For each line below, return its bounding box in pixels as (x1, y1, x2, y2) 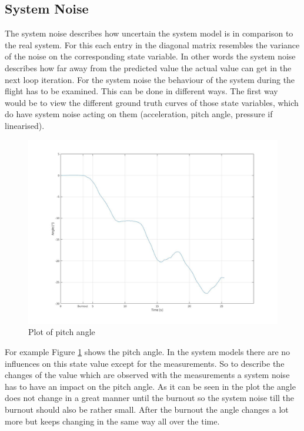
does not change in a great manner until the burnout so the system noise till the (5, 392, 295, 404)
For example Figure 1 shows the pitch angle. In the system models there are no (5, 345, 290, 357)
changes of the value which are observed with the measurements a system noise (5, 369, 290, 381)
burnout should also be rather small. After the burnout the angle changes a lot (5, 403, 289, 415)
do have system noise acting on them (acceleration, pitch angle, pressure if (5, 108, 273, 120)
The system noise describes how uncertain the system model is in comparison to (5, 27, 293, 39)
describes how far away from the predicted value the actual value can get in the (5, 61, 292, 74)
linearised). (5, 119, 45, 131)
